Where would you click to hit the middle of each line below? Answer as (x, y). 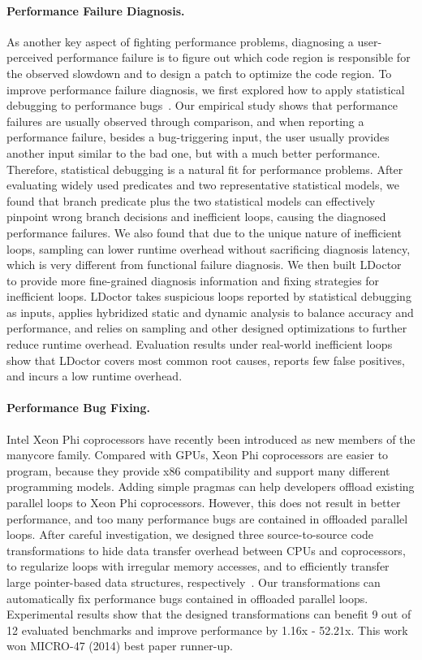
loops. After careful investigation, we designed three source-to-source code (190, 534)
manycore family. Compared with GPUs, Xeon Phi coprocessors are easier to (198, 455)
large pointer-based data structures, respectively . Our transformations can (194, 582)
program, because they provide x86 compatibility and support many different (198, 470)
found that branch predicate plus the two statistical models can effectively (191, 200)
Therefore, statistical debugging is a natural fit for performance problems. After (205, 169)
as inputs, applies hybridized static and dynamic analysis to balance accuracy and (210, 312)
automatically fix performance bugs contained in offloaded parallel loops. (187, 598)
